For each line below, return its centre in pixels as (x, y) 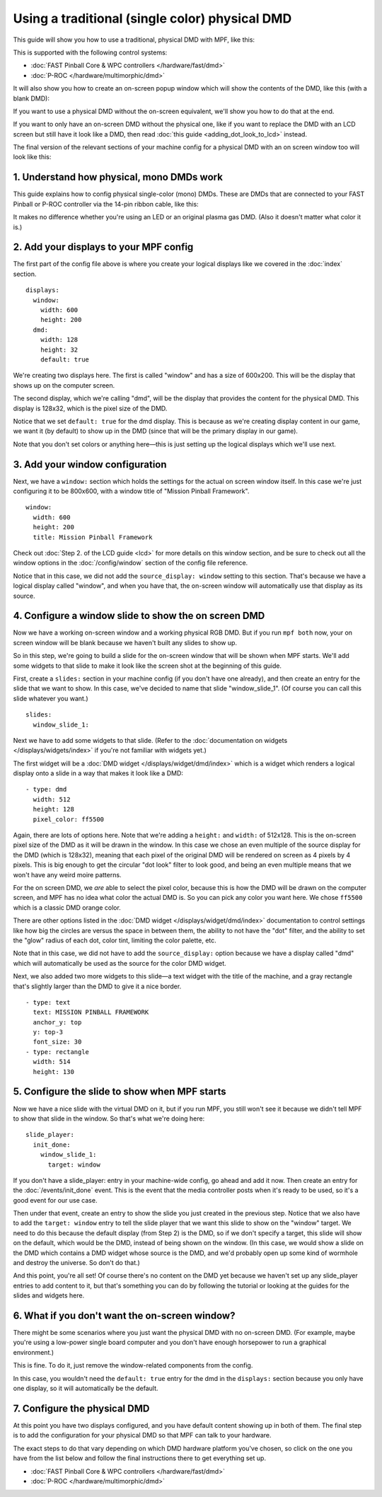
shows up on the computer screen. (64, 385)
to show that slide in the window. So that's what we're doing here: (109, 1119)
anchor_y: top (57, 1022)
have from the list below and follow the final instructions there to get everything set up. (140, 1458)
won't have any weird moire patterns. (67, 874)
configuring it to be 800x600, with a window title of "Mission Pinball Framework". (131, 491)
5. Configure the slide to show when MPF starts (120, 1092)
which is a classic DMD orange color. (67, 907)
